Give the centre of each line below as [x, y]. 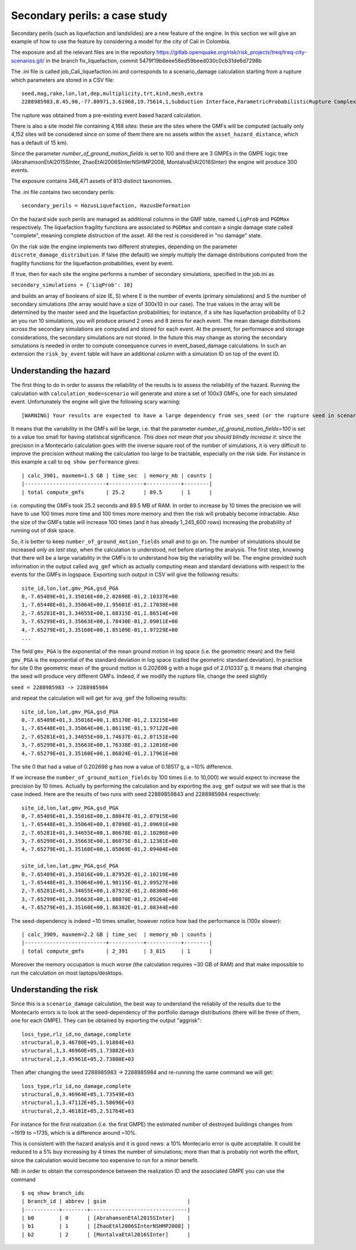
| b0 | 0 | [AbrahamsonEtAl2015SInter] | [106, 1218]
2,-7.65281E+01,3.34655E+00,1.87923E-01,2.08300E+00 [100, 891]
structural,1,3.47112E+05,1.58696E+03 [78, 1103]
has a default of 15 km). [39, 142]
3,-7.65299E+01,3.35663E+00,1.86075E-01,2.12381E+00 [100, 841]
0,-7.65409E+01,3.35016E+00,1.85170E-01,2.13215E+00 [100, 720]
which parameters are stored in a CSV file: [63, 80]
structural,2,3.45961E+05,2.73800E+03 [78, 1059]
